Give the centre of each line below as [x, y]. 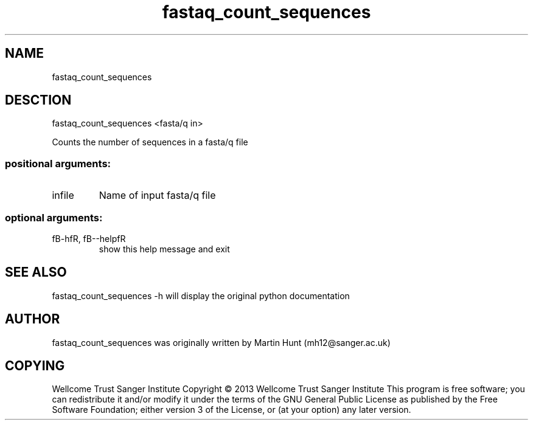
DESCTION [38, 100]
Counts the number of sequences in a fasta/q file [150, 142]
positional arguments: [58, 163]
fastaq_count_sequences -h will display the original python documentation [201, 295]
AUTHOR [33, 319]
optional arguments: [54, 217]
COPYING [35, 366]
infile [63, 195]
